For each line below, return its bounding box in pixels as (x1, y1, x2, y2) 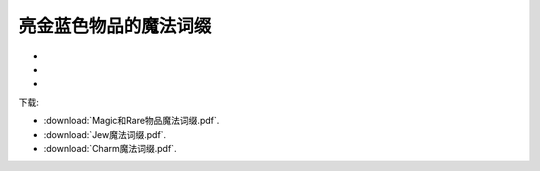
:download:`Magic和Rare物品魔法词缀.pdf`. (43, 115, 220, 127)
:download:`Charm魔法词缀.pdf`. (43, 142, 177, 154)
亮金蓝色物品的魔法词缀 (18, 15, 212, 37)
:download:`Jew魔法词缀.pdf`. (43, 128, 167, 140)
